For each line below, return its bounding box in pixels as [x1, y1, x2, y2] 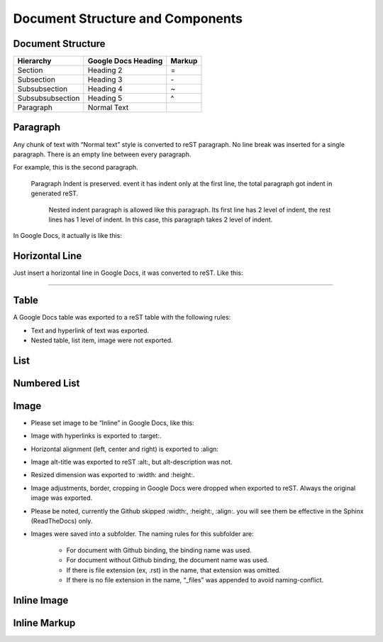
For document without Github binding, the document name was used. [66, 556, 270, 565]
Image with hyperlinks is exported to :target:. [30, 432, 162, 440]
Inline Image [13, 594, 69, 606]
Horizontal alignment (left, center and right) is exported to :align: [30, 445, 219, 453]
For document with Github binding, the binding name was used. [66, 545, 252, 554]
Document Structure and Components [13, 11, 243, 26]
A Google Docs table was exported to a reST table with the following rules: [13, 313, 231, 322]
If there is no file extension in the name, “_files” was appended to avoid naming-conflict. [66, 575, 324, 584]
